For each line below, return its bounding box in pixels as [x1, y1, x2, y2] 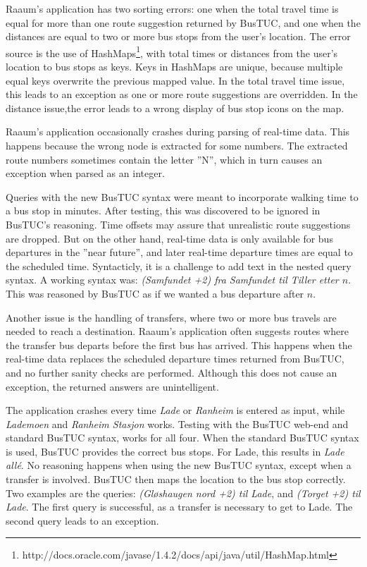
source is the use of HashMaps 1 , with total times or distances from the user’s [6, 43, 338, 60]
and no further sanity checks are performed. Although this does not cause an [6, 365, 337, 379]
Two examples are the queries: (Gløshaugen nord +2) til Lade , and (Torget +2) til [6, 485, 361, 500]
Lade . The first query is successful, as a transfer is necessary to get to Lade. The [6, 499, 353, 514]
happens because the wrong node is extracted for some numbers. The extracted [6, 138, 348, 152]
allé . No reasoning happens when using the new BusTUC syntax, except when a [6, 458, 352, 472]
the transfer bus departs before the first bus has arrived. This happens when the [6, 337, 352, 352]
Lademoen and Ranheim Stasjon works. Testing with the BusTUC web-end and [6, 416, 349, 431]
